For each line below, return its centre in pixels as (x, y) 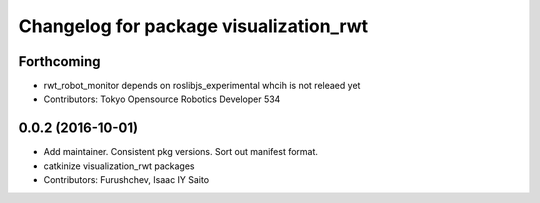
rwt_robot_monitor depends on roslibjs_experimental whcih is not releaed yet (202, 86)
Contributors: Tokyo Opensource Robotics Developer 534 (162, 99)
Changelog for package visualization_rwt (193, 26)
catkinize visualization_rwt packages (119, 166)
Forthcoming (59, 61)
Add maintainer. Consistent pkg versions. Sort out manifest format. (181, 152)
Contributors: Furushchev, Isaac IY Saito (126, 180)
